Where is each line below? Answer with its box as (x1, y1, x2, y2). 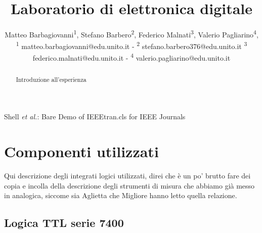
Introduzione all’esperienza (16, 75, 86, 83)
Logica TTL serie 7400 (4, 215, 124, 230)
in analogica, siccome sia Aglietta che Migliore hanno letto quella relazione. (4, 190, 237, 201)
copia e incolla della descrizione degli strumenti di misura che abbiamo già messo (4, 180, 255, 191)
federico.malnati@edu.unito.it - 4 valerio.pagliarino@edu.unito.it (32, 51, 231, 63)
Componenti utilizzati (4, 141, 159, 162)
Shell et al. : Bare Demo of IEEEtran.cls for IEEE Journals (4, 111, 186, 122)
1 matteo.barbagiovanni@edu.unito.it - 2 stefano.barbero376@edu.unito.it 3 (16, 39, 247, 52)
